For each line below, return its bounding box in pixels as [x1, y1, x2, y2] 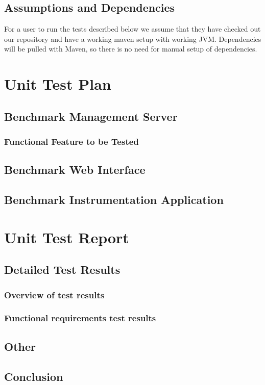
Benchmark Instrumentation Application [4, 192, 224, 208]
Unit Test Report [4, 226, 129, 247]
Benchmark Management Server [4, 108, 178, 124]
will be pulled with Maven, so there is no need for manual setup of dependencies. [4, 43, 257, 54]
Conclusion [4, 368, 63, 384]
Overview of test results [4, 288, 105, 301]
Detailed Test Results [4, 262, 121, 277]
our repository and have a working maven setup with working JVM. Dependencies [4, 33, 261, 44]
